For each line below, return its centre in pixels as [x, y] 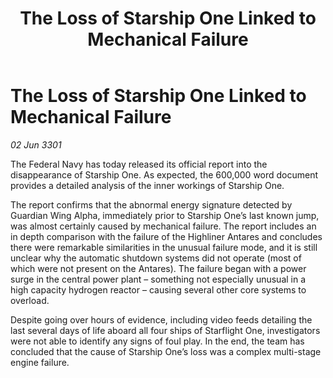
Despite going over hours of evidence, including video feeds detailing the [161, 319]
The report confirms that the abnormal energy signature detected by [151, 204]
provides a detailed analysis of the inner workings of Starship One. [147, 185]
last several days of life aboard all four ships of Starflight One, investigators [165, 330]
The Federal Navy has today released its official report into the [139, 164]
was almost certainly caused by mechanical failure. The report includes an [163, 226]
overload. [30, 300]
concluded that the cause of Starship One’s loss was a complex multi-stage [166, 351]
